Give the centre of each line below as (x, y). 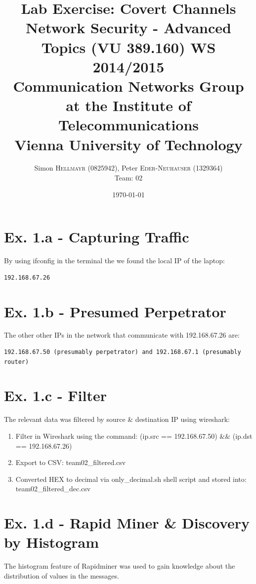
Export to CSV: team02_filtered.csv (71, 462)
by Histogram (52, 542)
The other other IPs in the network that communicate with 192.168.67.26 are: (122, 335)
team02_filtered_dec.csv (53, 489)
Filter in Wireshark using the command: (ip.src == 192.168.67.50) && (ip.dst (134, 436)
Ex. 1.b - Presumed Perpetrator (115, 311)
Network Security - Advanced (128, 28)
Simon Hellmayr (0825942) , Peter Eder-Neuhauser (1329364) (128, 168)
